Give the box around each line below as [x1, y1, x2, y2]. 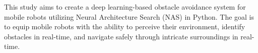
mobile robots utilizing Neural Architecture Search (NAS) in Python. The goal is [4, 11, 254, 22]
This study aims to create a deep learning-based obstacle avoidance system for [4, 2, 246, 12]
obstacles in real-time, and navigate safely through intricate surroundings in [4, 31, 238, 41]
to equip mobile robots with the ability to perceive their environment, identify [4, 21, 245, 32]
